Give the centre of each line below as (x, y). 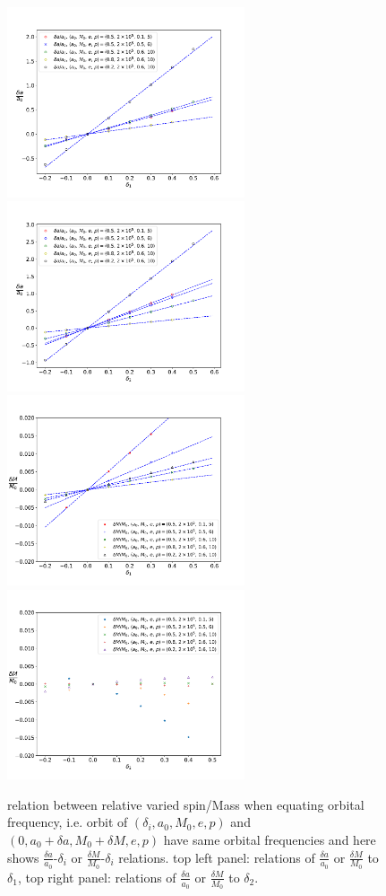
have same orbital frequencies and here (270, 839)
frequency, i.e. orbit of (68, 822)
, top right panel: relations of (97, 877)
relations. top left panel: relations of (217, 857)
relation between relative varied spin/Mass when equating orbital (186, 804)
